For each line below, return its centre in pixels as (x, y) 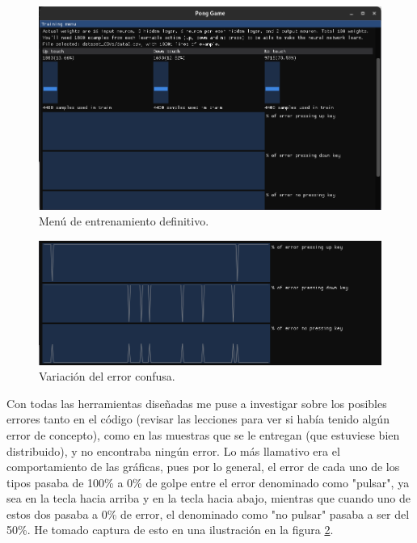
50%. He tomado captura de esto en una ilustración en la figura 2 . (170, 530)
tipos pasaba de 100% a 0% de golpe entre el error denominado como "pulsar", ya (208, 482)
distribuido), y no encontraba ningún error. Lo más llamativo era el (173, 450)
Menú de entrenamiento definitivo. (124, 221)
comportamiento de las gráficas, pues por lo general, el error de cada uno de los (203, 467)
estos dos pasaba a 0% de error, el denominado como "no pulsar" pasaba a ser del (208, 514)
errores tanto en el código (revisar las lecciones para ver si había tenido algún (198, 419)
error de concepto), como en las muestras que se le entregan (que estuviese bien (203, 434)
